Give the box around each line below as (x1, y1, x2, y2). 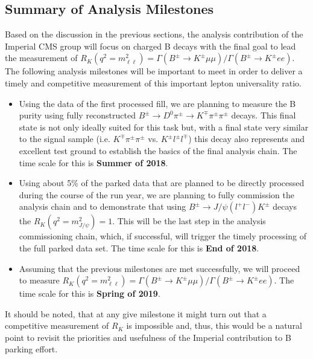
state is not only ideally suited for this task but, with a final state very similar (19, 120, 309, 133)
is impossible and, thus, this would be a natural (126, 319, 302, 332)
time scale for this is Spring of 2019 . (19, 287, 160, 300)
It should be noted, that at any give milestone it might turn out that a (5, 307, 267, 320)
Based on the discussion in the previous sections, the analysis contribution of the (5, 28, 303, 40)
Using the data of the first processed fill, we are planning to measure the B (19, 97, 296, 109)
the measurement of (5, 51, 78, 64)
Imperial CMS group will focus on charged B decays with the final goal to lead (5, 39, 296, 52)
